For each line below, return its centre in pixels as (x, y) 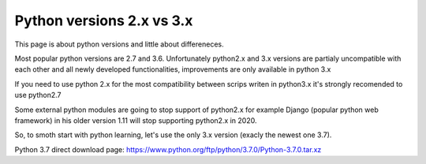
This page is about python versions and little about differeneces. (119, 44)
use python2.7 (38, 95)
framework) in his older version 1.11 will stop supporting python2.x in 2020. (136, 120)
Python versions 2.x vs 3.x (104, 20)
